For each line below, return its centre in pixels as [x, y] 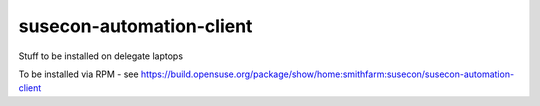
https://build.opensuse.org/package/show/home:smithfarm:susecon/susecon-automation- [327, 74]
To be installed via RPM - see [78, 74]
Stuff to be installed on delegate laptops [101, 56]
